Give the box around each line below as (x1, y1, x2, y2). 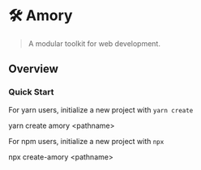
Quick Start (8, 87, 54, 98)
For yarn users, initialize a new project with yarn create (8, 104, 194, 114)
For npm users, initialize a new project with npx (8, 136, 165, 146)
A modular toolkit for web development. (28, 38, 160, 49)
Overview (8, 62, 59, 76)
